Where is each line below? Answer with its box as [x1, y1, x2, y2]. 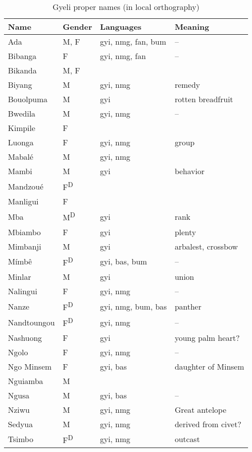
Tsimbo [8, 433, 34, 445]
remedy [174, 79, 201, 90]
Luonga [8, 136, 34, 148]
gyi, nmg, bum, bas [100, 300, 167, 312]
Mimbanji [8, 240, 42, 252]
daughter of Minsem [174, 360, 245, 372]
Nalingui [8, 285, 38, 297]
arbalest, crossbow [174, 240, 238, 252]
